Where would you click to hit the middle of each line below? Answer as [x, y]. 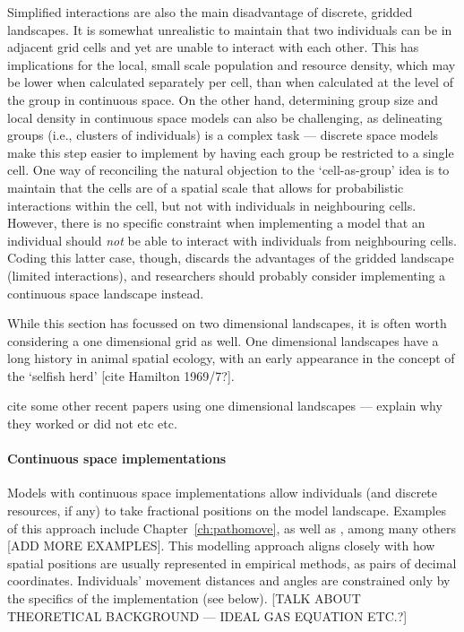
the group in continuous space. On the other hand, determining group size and [223, 99]
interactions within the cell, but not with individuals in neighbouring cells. [212, 205]
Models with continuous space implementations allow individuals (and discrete [223, 493]
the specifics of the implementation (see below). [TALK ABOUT [184, 598]
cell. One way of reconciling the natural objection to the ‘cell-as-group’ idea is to [228, 170]
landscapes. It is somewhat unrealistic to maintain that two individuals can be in [230, 29]
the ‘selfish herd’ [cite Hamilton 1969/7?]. [121, 375]
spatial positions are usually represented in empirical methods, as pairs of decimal [232, 563]
